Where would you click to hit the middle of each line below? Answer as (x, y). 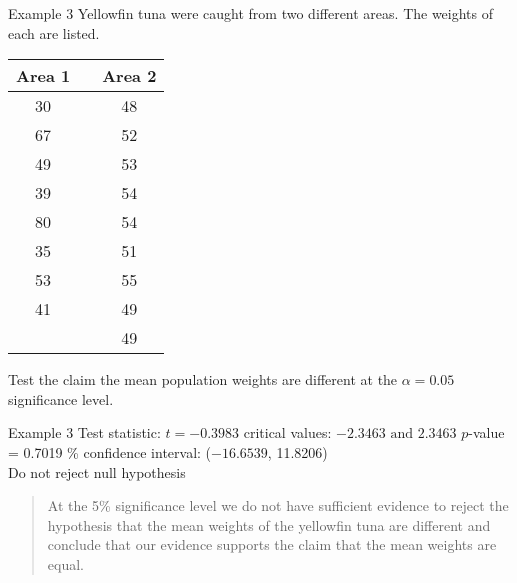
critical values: (287, 432)
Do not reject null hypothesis (97, 471)
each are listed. (54, 32)
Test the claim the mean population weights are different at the (203, 379)
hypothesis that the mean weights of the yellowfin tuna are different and (269, 524)
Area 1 (43, 76)
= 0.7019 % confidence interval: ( (110, 451)
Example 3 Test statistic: (84, 432)
